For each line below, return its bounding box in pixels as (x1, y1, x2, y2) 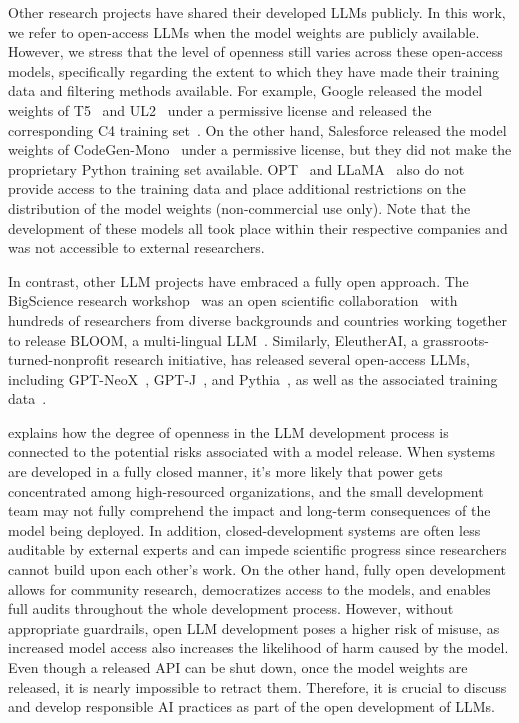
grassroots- (422, 329, 490, 350)
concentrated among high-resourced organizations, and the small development (8, 480, 484, 501)
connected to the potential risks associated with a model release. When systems (8, 441, 496, 462)
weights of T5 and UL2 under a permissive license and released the (8, 99, 432, 120)
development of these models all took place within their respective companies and (8, 217, 508, 238)
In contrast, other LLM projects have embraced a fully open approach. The (8, 270, 469, 291)
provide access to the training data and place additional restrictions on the (8, 178, 466, 199)
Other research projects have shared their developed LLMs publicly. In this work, (8, 2, 506, 22)
